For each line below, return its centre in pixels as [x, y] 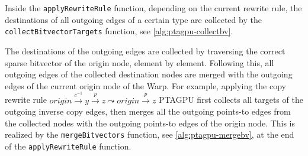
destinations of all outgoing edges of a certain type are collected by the [133, 19]
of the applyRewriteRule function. [68, 146]
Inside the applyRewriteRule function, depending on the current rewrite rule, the [153, 8]
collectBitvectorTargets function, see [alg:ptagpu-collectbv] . [119, 31]
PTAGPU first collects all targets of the [231, 100]
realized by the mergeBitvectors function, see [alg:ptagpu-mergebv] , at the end [150, 134]
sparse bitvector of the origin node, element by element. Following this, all [139, 62]
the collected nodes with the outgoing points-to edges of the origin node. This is [150, 123]
